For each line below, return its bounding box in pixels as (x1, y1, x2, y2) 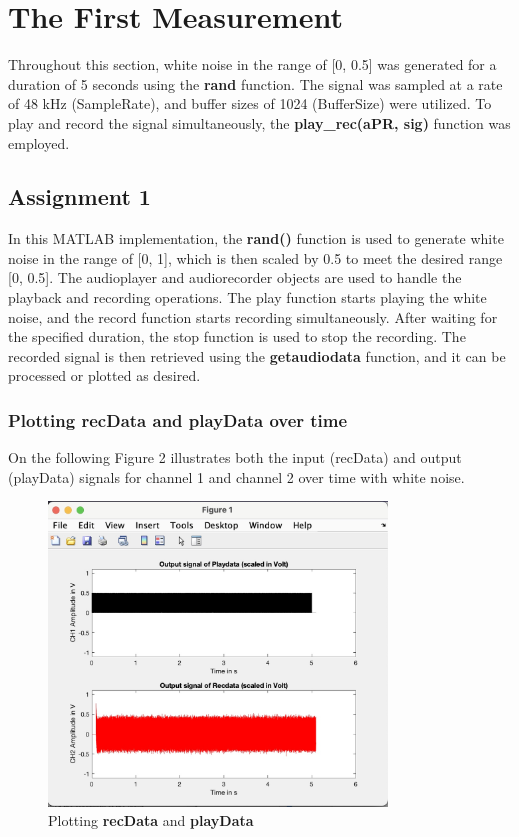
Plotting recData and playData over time (8, 407, 348, 432)
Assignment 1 (8, 181, 151, 212)
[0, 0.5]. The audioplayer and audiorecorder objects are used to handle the (8, 267, 462, 288)
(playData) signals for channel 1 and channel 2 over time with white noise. (8, 466, 465, 487)
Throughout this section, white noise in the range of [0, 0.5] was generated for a (8, 54, 497, 75)
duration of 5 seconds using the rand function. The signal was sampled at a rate (8, 73, 503, 94)
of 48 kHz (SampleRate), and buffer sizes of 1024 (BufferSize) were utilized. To (8, 93, 492, 114)
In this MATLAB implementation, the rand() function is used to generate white (8, 228, 504, 249)
